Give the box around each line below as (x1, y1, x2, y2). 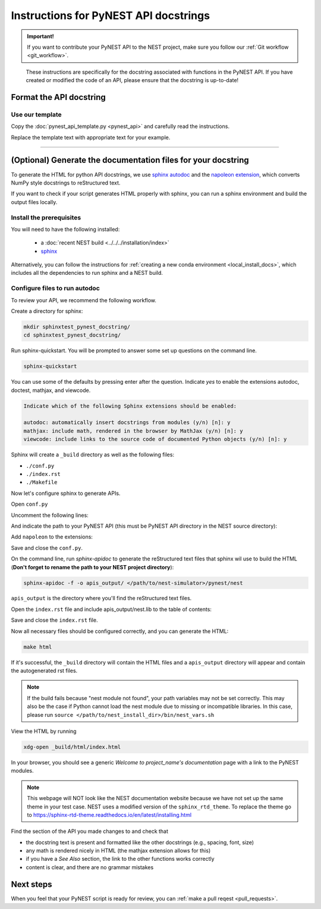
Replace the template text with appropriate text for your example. (11, 134, 171, 141)
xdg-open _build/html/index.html (23, 744, 121, 750)
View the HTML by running (11, 728, 77, 735)
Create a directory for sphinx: (11, 307, 83, 315)
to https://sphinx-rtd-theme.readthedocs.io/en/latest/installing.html (27, 811, 192, 818)
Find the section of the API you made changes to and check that (11, 827, 169, 835)
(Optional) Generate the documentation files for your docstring (11, 155, 249, 165)
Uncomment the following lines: (11, 512, 89, 519)
